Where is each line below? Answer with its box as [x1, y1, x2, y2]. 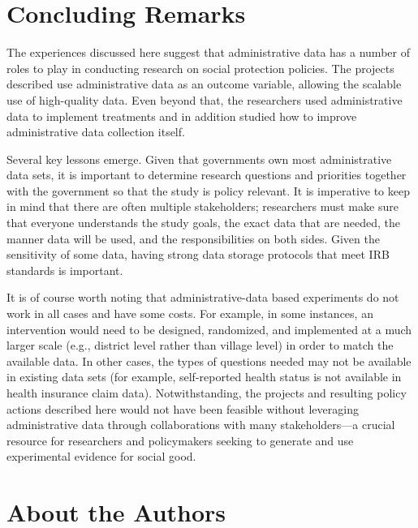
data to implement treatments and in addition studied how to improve [6, 107, 357, 124]
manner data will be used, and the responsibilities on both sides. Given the [6, 230, 380, 247]
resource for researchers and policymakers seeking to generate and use [6, 431, 354, 449]
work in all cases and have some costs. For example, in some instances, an [6, 305, 373, 322]
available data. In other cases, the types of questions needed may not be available [6, 352, 412, 369]
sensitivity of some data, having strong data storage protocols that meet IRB [6, 246, 390, 263]
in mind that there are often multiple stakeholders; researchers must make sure [6, 198, 399, 215]
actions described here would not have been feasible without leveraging [6, 400, 359, 417]
